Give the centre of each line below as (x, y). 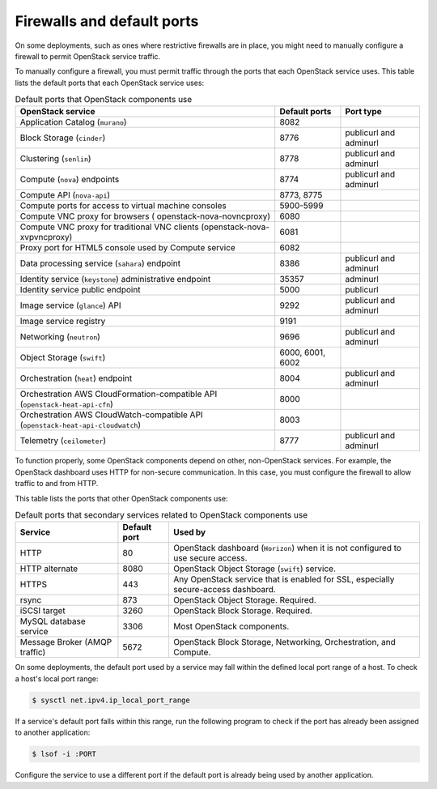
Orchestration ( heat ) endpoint (76, 378)
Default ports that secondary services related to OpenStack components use (161, 515)
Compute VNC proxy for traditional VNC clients (109, 227)
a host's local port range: (57, 678)
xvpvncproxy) (46, 237)
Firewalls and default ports (107, 21)
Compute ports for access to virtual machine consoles (123, 206)
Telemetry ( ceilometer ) (63, 441)
